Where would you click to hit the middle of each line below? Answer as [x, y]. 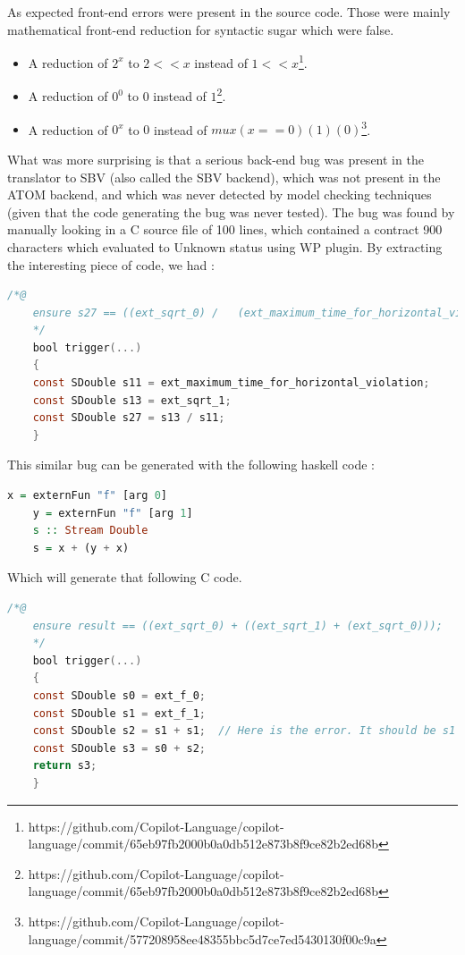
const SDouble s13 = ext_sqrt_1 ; [132, 400]
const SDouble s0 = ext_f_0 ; [119, 695]
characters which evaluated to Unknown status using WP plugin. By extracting [225, 246]
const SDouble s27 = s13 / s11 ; [129, 418]
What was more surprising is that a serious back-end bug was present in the [216, 159]
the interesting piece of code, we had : [111, 264]
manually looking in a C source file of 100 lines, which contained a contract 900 [225, 229]
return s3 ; [65, 766]
